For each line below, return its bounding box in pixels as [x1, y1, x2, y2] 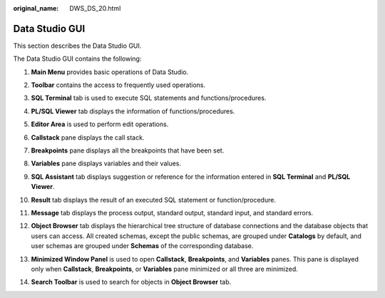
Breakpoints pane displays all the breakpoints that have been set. [31, 146, 225, 155]
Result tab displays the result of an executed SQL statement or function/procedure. [31, 195, 276, 204]
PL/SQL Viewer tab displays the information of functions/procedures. [31, 107, 235, 115]
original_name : [13, 4, 59, 12]
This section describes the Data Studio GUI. [13, 41, 142, 50]
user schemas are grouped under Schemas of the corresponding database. [31, 242, 254, 250]
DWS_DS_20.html [69, 4, 121, 12]
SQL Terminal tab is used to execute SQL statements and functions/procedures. [31, 93, 267, 103]
